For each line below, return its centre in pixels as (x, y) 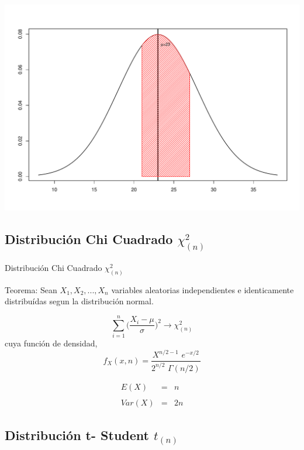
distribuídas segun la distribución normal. (79, 301)
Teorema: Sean (31, 289)
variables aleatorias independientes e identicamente (203, 289)
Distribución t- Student (77, 434)
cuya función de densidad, (51, 343)
